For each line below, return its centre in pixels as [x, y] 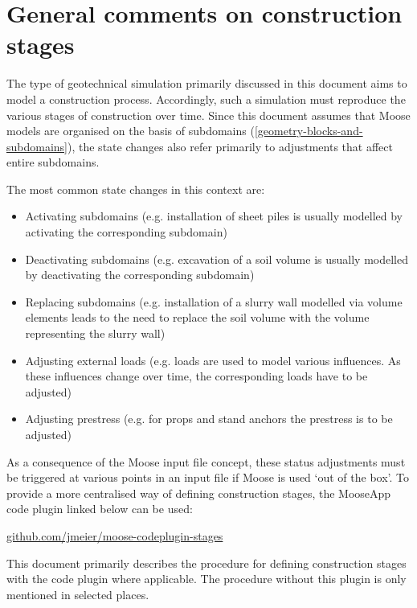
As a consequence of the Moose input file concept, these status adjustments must [206, 461]
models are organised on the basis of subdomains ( [131, 131]
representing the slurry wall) [95, 333]
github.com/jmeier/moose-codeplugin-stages [115, 535]
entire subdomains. [53, 162]
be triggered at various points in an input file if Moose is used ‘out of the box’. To [208, 477]
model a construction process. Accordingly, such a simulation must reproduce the [206, 99]
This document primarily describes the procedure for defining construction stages [206, 563]
